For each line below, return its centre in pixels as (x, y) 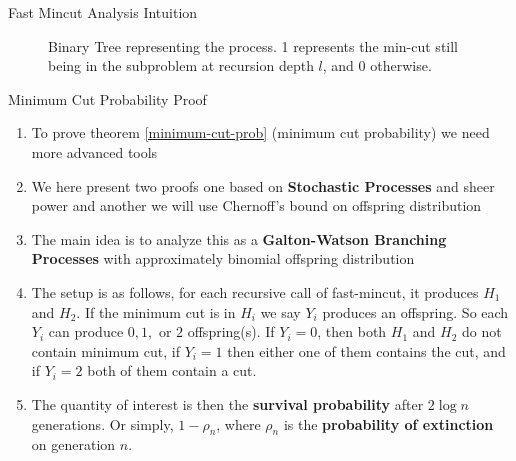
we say (280, 311)
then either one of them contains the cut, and (366, 350)
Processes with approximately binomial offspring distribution (223, 258)
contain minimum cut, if (105, 350)
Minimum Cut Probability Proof (107, 98)
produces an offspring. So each (415, 311)
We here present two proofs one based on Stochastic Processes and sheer (263, 185)
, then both (352, 331)
